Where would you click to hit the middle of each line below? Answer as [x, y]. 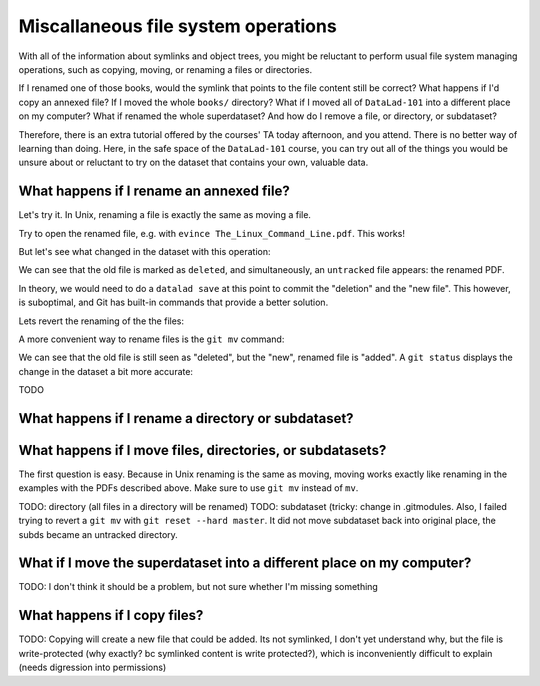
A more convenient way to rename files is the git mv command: [151, 339]
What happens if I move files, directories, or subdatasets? [202, 450]
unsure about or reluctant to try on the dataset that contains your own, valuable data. [193, 162]
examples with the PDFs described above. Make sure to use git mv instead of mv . [188, 488]
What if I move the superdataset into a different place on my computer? [245, 563]
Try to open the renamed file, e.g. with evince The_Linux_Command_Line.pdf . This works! [211, 233]
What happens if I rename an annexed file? [154, 191]
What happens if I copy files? [111, 615]
